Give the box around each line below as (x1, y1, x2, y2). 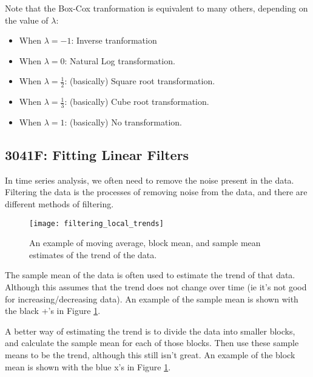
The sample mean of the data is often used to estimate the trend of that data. (5, 269, 295, 281)
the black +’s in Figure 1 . (5, 304, 101, 317)
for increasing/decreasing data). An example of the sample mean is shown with (5, 292, 298, 305)
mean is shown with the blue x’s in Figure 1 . (5, 360, 171, 373)
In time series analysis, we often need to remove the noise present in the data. (5, 173, 294, 186)
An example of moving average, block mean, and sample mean (29, 236, 261, 249)
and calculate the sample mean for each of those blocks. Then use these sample (5, 336, 299, 349)
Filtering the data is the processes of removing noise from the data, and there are (5, 185, 308, 198)
